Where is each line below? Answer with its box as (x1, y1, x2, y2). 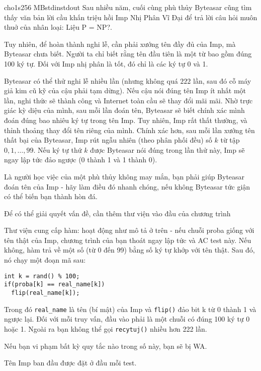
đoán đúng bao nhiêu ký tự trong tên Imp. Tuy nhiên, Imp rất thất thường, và (4, 114, 247, 125)
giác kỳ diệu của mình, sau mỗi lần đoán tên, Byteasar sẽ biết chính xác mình (4, 105, 245, 115)
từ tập (220, 135, 240, 145)
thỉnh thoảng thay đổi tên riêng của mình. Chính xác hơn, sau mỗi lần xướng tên (4, 125, 255, 135)
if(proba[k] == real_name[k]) (4, 281, 105, 288)
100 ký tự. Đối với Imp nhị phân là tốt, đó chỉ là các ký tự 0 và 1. (4, 58, 208, 69)
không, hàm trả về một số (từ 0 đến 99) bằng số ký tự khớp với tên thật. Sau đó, (4, 244, 255, 255)
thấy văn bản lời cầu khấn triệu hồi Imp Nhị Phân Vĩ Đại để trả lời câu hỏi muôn (4, 12, 257, 22)
